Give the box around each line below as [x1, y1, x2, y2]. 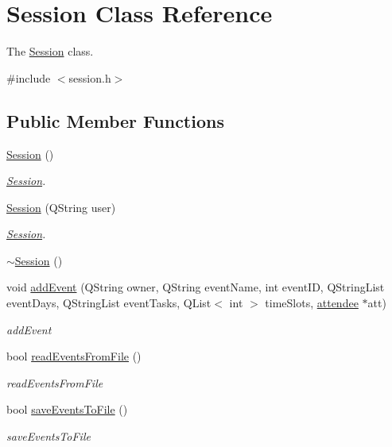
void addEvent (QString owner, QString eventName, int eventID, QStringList [6, 279, 385, 295]
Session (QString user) [6, 198, 116, 215]
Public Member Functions [6, 108, 224, 133]
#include [6, 69, 51, 86]
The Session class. [6, 43, 94, 60]
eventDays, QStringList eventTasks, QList [6, 295, 212, 311]
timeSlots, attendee [265, 295, 359, 311]
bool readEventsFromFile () [6, 348, 142, 364]
